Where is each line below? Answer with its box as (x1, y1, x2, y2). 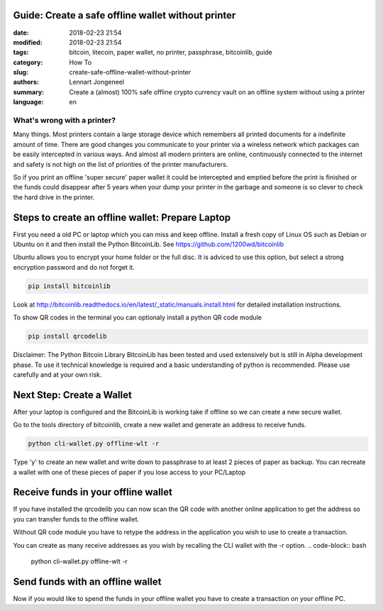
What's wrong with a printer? (13, 116, 116, 126)
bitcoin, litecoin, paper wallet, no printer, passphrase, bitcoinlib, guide (69, 48, 273, 57)
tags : (13, 48, 29, 57)
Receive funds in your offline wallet (13, 486, 173, 498)
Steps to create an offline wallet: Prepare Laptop (13, 211, 231, 224)
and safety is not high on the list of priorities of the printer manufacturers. (13, 160, 228, 168)
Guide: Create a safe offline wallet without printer (13, 9, 236, 21)
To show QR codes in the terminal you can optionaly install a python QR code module (13, 313, 262, 322)
